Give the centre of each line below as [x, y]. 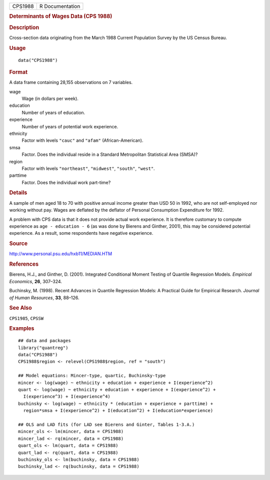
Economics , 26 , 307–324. [36, 281]
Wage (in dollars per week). [50, 99]
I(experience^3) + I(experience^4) [67, 397]
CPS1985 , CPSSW [26, 318]
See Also [20, 308]
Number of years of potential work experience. [70, 126]
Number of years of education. [53, 112]
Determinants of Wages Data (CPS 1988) [61, 16]
